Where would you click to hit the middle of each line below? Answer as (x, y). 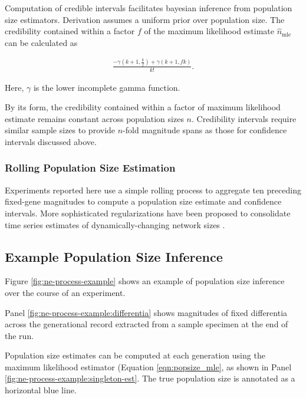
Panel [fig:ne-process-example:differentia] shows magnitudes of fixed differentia (146, 312)
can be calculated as (41, 42)
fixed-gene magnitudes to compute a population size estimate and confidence (143, 201)
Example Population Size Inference (114, 256)
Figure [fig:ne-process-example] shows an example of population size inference (145, 281)
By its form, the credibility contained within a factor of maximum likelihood (143, 107)
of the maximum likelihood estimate (209, 31)
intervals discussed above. (51, 141)
